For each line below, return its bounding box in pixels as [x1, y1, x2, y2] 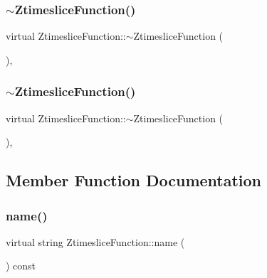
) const [6, 258, 36, 273]
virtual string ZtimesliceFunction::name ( [6, 234, 185, 249]
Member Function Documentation [6, 169, 262, 191]
